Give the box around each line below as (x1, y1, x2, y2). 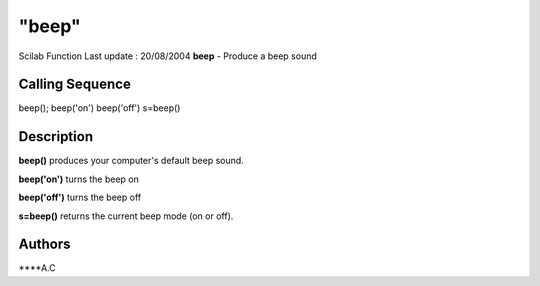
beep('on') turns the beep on (18, 173, 140, 185)
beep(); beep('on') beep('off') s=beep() (18, 102, 181, 114)
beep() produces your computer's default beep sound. (18, 155, 244, 167)
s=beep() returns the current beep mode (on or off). (18, 210, 234, 222)
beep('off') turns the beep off (18, 191, 142, 204)
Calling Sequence (18, 76, 132, 93)
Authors (18, 236, 71, 253)
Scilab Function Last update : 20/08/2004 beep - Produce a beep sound (18, 50, 317, 62)
